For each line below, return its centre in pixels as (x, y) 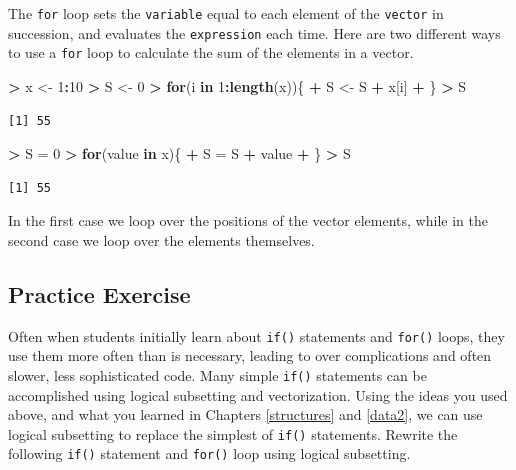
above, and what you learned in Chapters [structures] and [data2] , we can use (245, 414)
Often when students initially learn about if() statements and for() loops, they (256, 335)
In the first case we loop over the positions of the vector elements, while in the (248, 220)
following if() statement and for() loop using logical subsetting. (209, 453)
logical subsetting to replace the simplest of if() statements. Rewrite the (233, 433)
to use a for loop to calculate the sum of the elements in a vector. (211, 52)
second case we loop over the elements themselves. (161, 239)
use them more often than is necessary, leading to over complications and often (250, 355)
